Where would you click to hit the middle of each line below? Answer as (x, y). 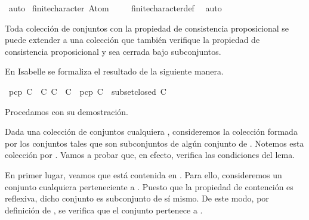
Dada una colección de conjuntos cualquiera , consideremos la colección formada (151, 131)
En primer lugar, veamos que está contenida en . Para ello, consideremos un (143, 174)
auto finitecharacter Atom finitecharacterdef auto (115, 8)
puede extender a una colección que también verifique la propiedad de (132, 40)
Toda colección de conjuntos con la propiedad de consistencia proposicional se (147, 28)
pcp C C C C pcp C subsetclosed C (87, 91)
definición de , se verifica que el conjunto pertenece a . (104, 210)
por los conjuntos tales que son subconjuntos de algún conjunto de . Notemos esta (154, 143)
